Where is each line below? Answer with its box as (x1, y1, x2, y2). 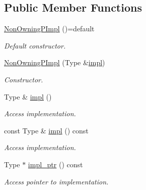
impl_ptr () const (28, 159, 83, 169)
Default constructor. (4, 40, 66, 51)
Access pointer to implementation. (4, 176, 109, 186)
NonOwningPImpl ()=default (4, 23, 95, 34)
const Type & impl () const (4, 125, 89, 135)
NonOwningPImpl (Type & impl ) (4, 57, 105, 68)
